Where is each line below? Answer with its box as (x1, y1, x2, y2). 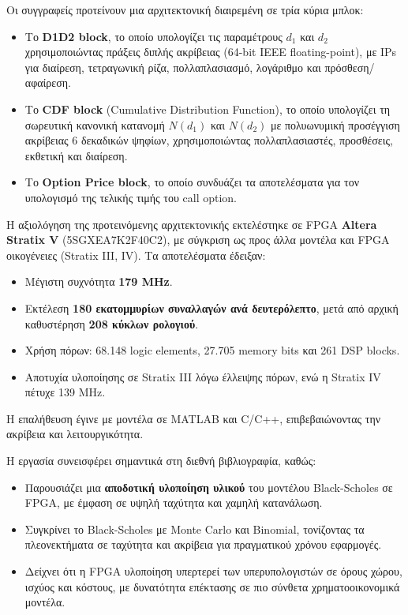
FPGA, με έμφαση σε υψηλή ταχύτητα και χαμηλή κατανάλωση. (24, 494, 323, 511)
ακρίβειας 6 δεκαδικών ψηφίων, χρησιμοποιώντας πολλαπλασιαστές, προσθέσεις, (24, 132, 393, 148)
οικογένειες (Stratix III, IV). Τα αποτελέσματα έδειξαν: (6, 246, 266, 263)
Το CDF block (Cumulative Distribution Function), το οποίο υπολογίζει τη (24, 100, 391, 117)
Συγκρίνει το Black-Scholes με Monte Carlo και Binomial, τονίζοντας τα (24, 520, 365, 537)
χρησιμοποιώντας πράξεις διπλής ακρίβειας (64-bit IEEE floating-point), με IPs (24, 43, 397, 60)
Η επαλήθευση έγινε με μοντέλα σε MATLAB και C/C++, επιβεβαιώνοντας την (6, 410, 381, 426)
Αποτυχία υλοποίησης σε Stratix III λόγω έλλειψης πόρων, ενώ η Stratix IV (24, 368, 381, 384)
